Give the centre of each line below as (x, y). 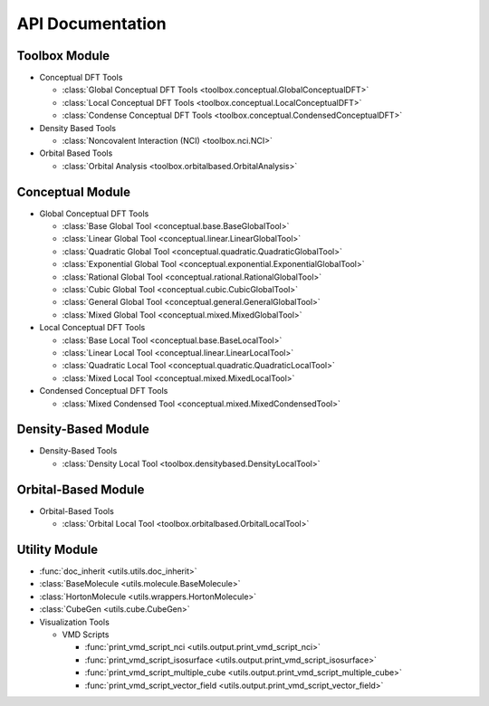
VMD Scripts (86, 634)
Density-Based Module (83, 429)
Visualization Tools (75, 622)
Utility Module (58, 549)
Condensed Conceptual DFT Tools (104, 391)
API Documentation (91, 24)
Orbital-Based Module (81, 489)
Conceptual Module (74, 191)
